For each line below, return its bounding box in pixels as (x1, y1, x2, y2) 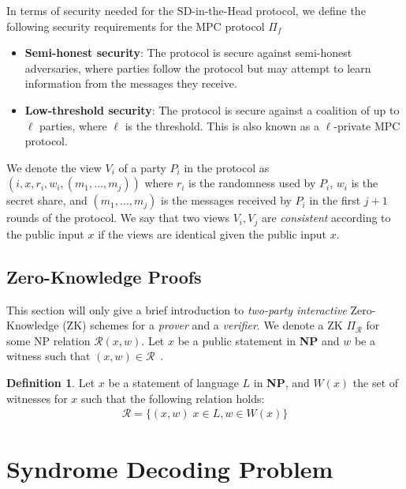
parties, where (39, 117, 107, 134)
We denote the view (6, 159, 102, 175)
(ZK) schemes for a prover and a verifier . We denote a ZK (62, 317, 343, 333)
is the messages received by (160, 192, 292, 209)
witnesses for (6, 389, 68, 406)
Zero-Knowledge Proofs (6, 264, 202, 288)
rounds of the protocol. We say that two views (6, 209, 230, 226)
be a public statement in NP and (177, 332, 340, 348)
